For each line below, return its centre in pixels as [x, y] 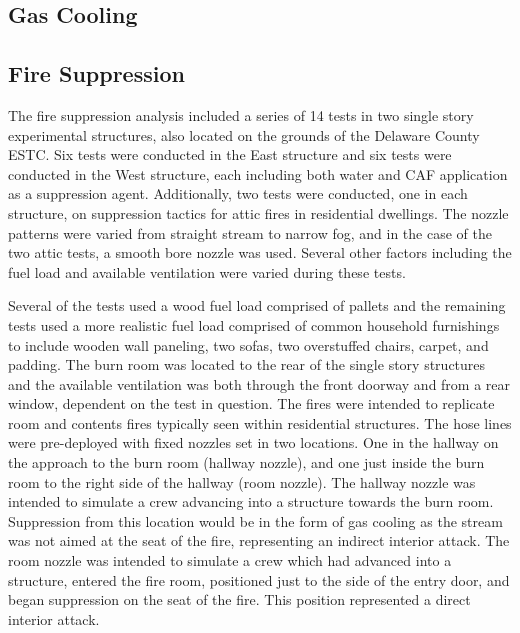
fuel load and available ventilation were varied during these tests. [207, 271]
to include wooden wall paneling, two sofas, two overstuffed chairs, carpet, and [248, 344]
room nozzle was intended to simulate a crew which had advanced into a [230, 560]
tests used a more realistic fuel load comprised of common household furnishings [254, 324]
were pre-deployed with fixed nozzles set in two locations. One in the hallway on [253, 442]
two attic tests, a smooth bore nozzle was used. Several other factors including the [260, 252]
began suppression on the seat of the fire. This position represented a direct [239, 599]
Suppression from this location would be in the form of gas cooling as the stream [255, 520]
